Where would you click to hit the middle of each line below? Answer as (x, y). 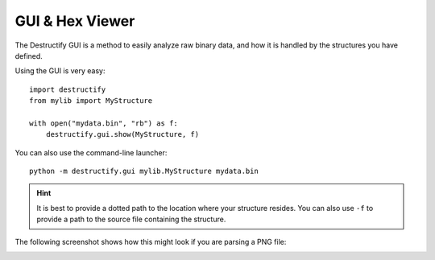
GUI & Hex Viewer (75, 21)
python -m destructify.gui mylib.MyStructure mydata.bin (144, 171)
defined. (29, 56)
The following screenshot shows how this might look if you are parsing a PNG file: (151, 241)
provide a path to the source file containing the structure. (131, 219)
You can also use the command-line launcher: (91, 152)
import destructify (68, 89)
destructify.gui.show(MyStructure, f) (122, 134)
